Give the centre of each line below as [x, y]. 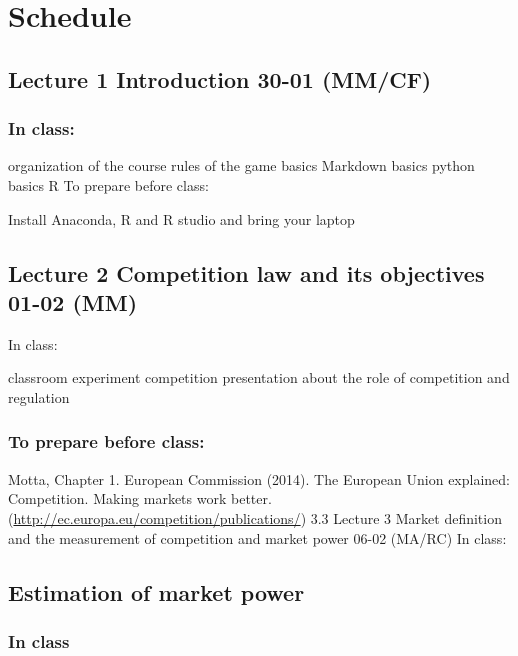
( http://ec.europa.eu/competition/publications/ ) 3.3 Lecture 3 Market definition [255, 517]
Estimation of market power [156, 591]
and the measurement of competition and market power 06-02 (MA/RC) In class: [257, 537]
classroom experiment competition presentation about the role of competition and [259, 377]
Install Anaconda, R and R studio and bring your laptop [181, 218]
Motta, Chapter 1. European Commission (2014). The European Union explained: [259, 478]
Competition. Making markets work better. [140, 498]
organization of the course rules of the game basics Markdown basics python [241, 165]
